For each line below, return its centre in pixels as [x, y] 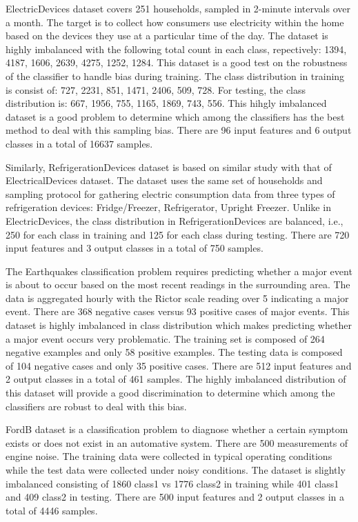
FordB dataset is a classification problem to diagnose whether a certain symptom [177, 429]
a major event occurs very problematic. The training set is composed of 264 [165, 338]
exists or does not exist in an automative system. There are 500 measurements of [177, 442]
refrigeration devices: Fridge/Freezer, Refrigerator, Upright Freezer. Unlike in [168, 207]
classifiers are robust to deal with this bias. [96, 406]
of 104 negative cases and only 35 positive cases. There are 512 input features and [179, 365]
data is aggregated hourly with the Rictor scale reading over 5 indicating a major [177, 298]
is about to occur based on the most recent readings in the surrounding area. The [178, 284]
